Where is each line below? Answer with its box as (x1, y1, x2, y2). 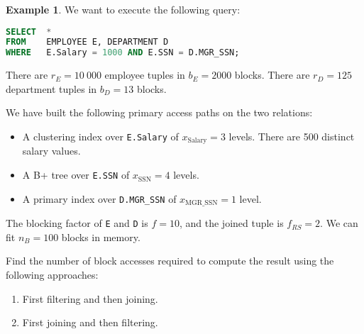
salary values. (22, 143, 81, 158)
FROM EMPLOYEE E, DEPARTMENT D (6, 37, 169, 48)
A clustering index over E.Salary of (22, 129, 179, 143)
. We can (320, 216, 358, 230)
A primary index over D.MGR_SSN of (22, 191, 177, 206)
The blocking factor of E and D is (6, 216, 148, 230)
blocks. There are (234, 67, 310, 82)
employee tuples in (104, 67, 185, 82)
